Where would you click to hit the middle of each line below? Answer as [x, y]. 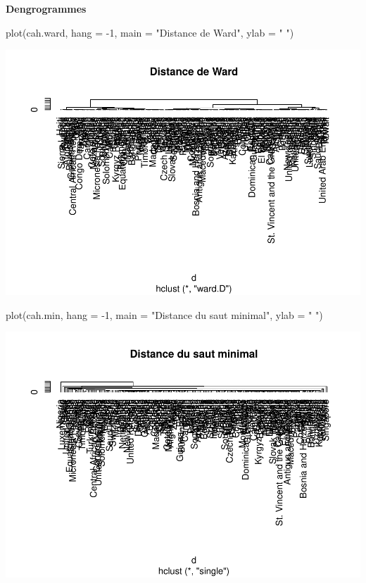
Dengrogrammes [46, 8]
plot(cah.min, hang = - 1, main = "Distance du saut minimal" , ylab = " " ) [164, 314]
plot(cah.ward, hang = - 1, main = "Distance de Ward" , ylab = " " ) [150, 32]
